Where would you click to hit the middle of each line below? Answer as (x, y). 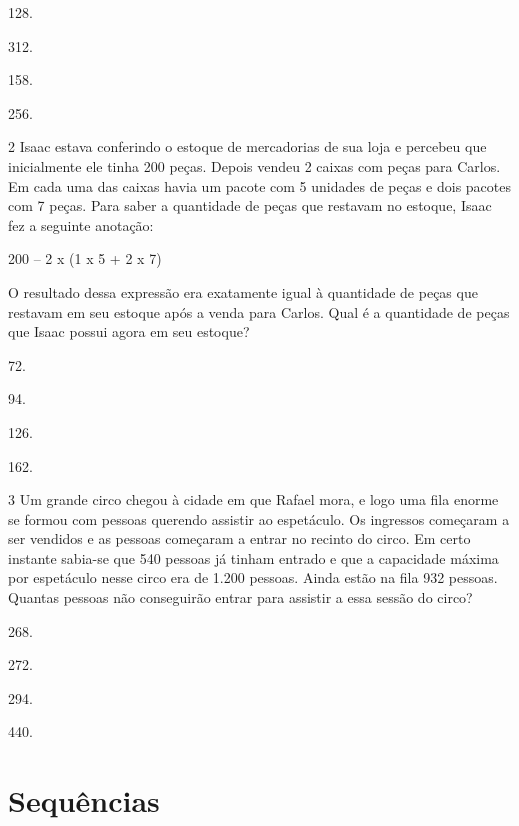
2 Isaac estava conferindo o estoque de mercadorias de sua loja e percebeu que (247, 146)
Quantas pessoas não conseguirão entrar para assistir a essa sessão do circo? (240, 597)
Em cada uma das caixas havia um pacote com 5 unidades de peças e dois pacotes (260, 185)
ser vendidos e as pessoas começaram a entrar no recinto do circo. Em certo (239, 538)
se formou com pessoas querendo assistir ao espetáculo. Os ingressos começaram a (259, 518)
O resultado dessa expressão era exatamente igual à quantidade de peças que (243, 291)
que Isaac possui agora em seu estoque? (129, 331)
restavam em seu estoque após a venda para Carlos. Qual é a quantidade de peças (259, 311)
